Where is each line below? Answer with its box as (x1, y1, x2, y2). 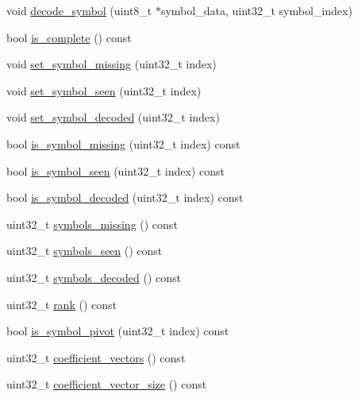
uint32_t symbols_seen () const (6, 242, 163, 259)
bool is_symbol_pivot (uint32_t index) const (6, 323, 229, 339)
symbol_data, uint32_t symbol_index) (160, 2, 352, 18)
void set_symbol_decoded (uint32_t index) (6, 109, 220, 126)
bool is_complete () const (6, 29, 132, 45)
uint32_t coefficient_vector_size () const (6, 376, 207, 392)
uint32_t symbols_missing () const (6, 215, 178, 232)
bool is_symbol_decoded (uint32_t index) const (6, 189, 244, 206)
